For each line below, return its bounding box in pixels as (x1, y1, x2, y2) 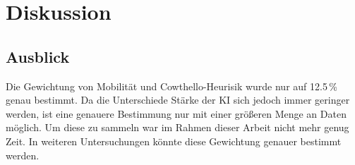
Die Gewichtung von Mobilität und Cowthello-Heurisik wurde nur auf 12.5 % (6, 78, 337, 93)
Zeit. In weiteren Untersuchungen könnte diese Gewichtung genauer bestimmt (6, 133, 342, 148)
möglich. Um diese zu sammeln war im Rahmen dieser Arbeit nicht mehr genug (6, 120, 349, 135)
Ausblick (6, 45, 70, 67)
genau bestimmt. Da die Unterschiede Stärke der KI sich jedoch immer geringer (6, 92, 350, 107)
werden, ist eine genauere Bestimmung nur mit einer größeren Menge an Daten (6, 106, 347, 121)
